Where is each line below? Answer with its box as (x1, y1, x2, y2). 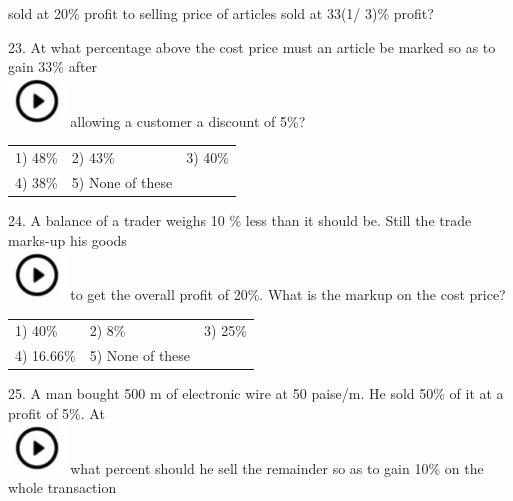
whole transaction (8, 477, 117, 498)
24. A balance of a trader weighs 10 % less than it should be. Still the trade (8, 209, 472, 230)
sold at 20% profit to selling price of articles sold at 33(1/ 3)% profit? (8, 3, 434, 23)
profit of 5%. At (8, 402, 105, 423)
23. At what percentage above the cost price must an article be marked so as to (8, 36, 496, 57)
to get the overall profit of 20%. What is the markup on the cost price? (70, 284, 506, 305)
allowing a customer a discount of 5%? (70, 110, 306, 131)
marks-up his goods (8, 229, 127, 250)
